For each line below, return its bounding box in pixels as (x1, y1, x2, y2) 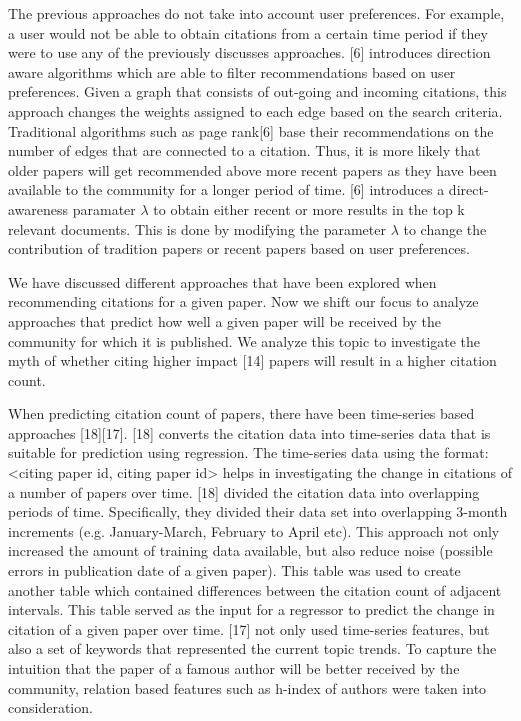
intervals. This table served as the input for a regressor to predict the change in (8, 599, 495, 620)
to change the (403, 218, 487, 239)
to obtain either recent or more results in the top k (153, 198, 465, 219)
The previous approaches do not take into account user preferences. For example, (8, 3, 505, 23)
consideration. (8, 697, 93, 718)
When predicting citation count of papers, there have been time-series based (8, 403, 475, 424)
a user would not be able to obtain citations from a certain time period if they (8, 22, 488, 43)
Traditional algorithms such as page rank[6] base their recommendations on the (8, 120, 494, 141)
